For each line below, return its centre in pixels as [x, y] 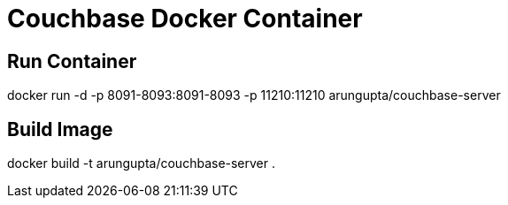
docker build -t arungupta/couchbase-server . [142, 163]
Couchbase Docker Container [185, 19]
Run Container [72, 61]
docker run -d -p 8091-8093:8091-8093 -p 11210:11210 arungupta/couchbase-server [254, 95]
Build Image [60, 129]
